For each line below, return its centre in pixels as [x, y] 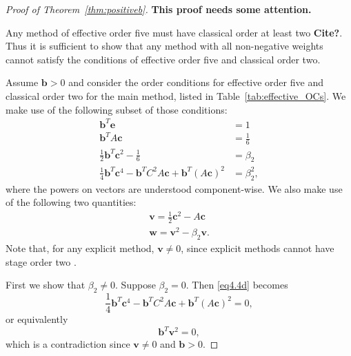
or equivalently [37, 319]
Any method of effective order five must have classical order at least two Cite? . [174, 32]
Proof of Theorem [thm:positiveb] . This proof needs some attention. [159, 9]
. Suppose [136, 285]
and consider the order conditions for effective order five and [196, 82]
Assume [22, 82]
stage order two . [41, 261]
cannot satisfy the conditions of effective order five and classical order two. [163, 59]
